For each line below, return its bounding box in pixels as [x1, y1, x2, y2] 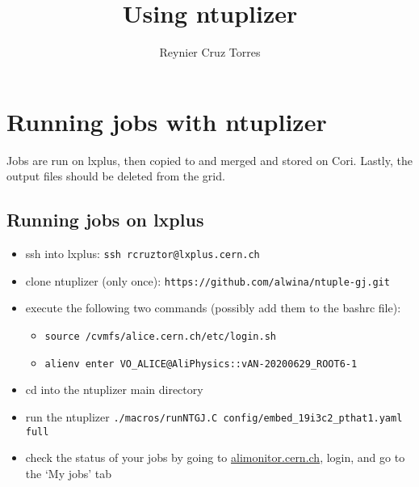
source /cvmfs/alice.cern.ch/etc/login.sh [44, 330, 276, 342]
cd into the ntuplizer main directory [25, 381, 203, 398]
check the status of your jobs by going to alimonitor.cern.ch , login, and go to [25, 449, 405, 466]
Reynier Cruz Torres [159, 44, 261, 61]
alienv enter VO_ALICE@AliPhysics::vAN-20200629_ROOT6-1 [44, 358, 358, 370]
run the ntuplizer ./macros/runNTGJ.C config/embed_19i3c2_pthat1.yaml [25, 408, 403, 425]
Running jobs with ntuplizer [6, 104, 327, 138]
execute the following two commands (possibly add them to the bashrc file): [25, 299, 401, 316]
